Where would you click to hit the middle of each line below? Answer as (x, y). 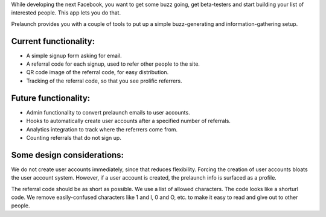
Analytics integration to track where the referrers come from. (102, 129)
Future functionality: (51, 98)
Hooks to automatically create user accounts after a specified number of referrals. (128, 121)
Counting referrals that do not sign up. (74, 137)
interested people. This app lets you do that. (66, 13)
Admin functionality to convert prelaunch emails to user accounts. (108, 112)
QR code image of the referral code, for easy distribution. (97, 72)
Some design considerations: (67, 155)
